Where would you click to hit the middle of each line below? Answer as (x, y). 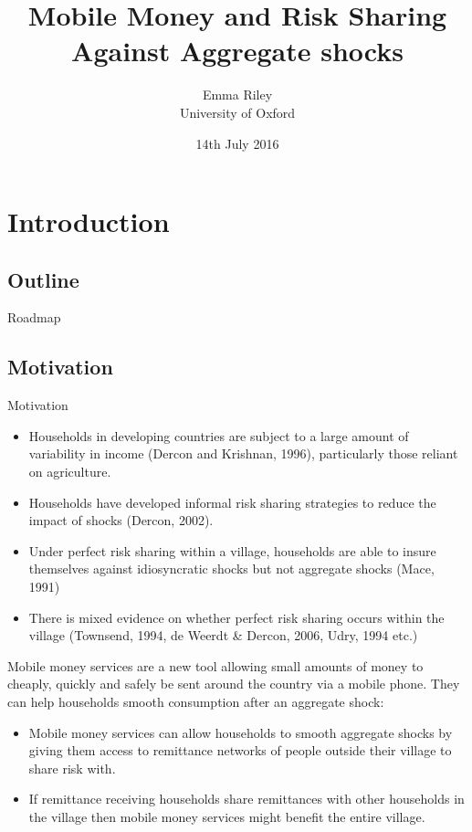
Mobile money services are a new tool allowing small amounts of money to (215, 665)
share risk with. (72, 768)
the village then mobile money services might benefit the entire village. (227, 816)
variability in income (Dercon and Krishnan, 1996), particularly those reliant (243, 453)
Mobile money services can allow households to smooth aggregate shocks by (241, 732)
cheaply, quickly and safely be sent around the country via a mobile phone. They (234, 684)
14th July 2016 (237, 143)
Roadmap (34, 317)
